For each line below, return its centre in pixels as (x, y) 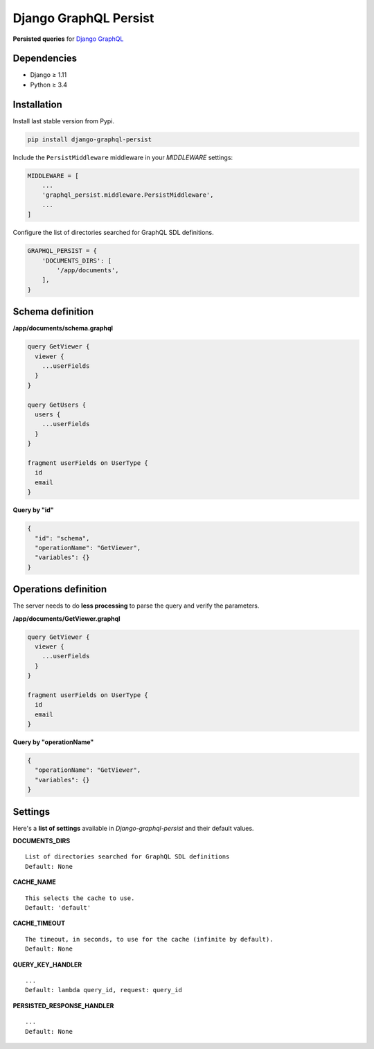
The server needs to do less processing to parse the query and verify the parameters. (136, 606)
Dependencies (45, 59)
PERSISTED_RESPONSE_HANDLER (63, 1005)
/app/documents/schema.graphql (63, 328)
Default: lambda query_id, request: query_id (104, 990)
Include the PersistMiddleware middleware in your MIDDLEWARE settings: (123, 157)
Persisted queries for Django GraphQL (68, 39)
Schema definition (53, 312)
